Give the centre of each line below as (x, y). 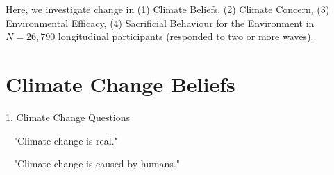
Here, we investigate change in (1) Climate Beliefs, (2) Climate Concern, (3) (168, 9)
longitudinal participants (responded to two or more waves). (186, 36)
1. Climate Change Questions (68, 117)
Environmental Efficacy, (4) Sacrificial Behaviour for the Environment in (160, 22)
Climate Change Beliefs (120, 83)
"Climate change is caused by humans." (97, 164)
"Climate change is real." (66, 140)
